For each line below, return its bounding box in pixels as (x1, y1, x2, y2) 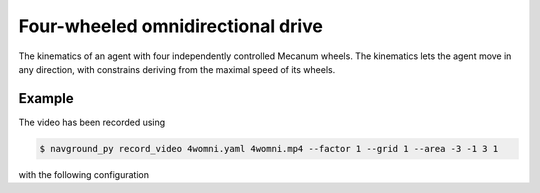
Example (18, 90, 74, 107)
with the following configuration (18, 168, 150, 180)
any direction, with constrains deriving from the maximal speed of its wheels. (18, 63, 336, 75)
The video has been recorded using (18, 116, 166, 128)
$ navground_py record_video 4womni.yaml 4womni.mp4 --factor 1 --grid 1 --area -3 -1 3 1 (39, 143, 499, 154)
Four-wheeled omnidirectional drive (18, 15, 324, 37)
